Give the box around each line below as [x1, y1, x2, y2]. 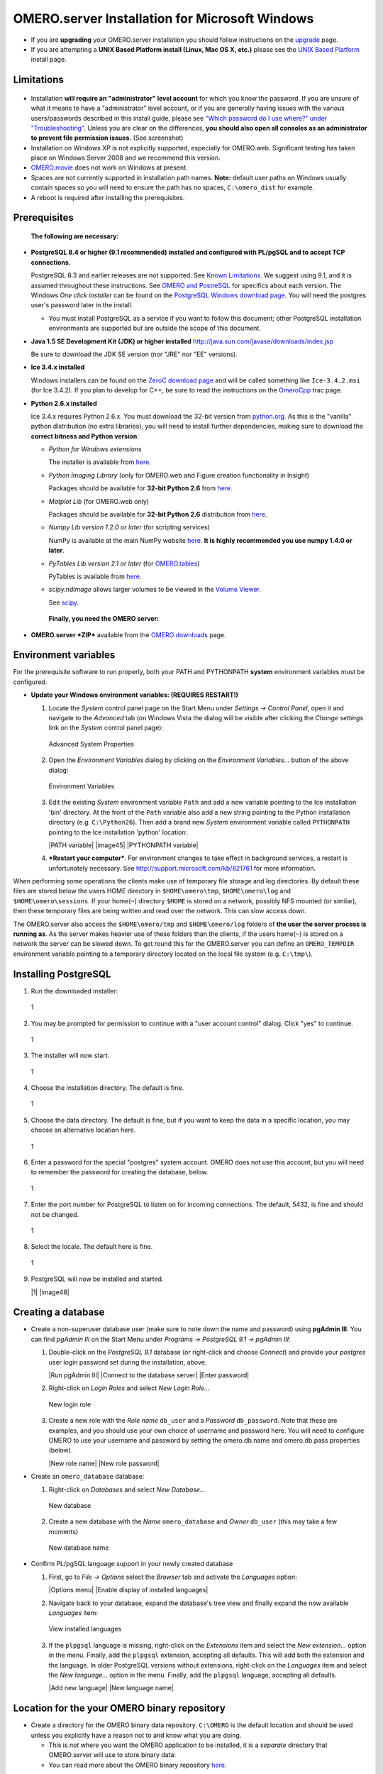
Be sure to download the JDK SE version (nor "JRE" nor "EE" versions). [30, 350, 238, 358]
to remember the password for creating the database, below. [30, 1168, 209, 1177]
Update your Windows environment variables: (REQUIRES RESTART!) [30, 690, 239, 699]
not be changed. [30, 1210, 79, 1218]
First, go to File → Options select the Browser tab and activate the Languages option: [48, 1572, 297, 1581]
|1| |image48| [30, 1288, 70, 1296]
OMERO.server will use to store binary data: [48, 1751, 177, 1759]
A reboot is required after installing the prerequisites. [30, 193, 185, 202]
